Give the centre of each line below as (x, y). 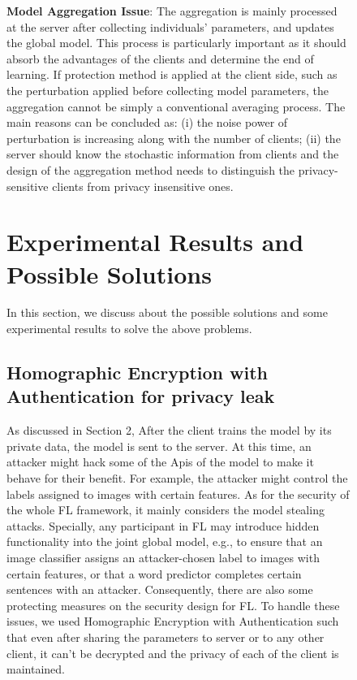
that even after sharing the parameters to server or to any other (166, 637)
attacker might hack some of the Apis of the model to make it (160, 462)
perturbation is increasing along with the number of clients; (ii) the (174, 138)
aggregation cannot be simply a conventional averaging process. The (176, 106)
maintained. (36, 669)
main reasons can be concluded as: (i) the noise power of (147, 122)
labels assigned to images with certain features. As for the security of (178, 494)
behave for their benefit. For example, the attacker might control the (177, 478)
